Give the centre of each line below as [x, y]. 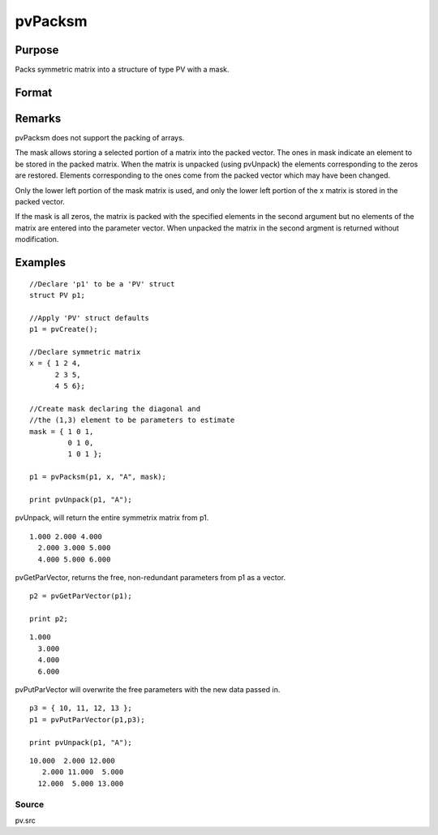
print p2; [49, 619]
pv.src [26, 820]
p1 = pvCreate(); [64, 329]
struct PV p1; [57, 295]
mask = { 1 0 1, [62, 431]
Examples [41, 263]
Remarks [38, 118]
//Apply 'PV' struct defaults [90, 318]
